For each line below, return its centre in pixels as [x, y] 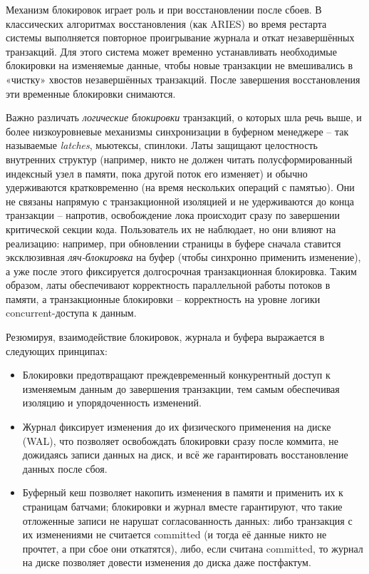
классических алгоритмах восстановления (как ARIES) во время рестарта [166, 23]
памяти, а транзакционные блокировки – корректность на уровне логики [163, 298]
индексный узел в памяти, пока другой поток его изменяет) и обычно [157, 173]
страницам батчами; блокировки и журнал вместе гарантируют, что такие [182, 506]
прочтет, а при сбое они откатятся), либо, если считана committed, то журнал [193, 548]
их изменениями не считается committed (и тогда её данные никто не [175, 534]
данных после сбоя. [65, 468]
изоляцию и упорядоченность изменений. [112, 403]
